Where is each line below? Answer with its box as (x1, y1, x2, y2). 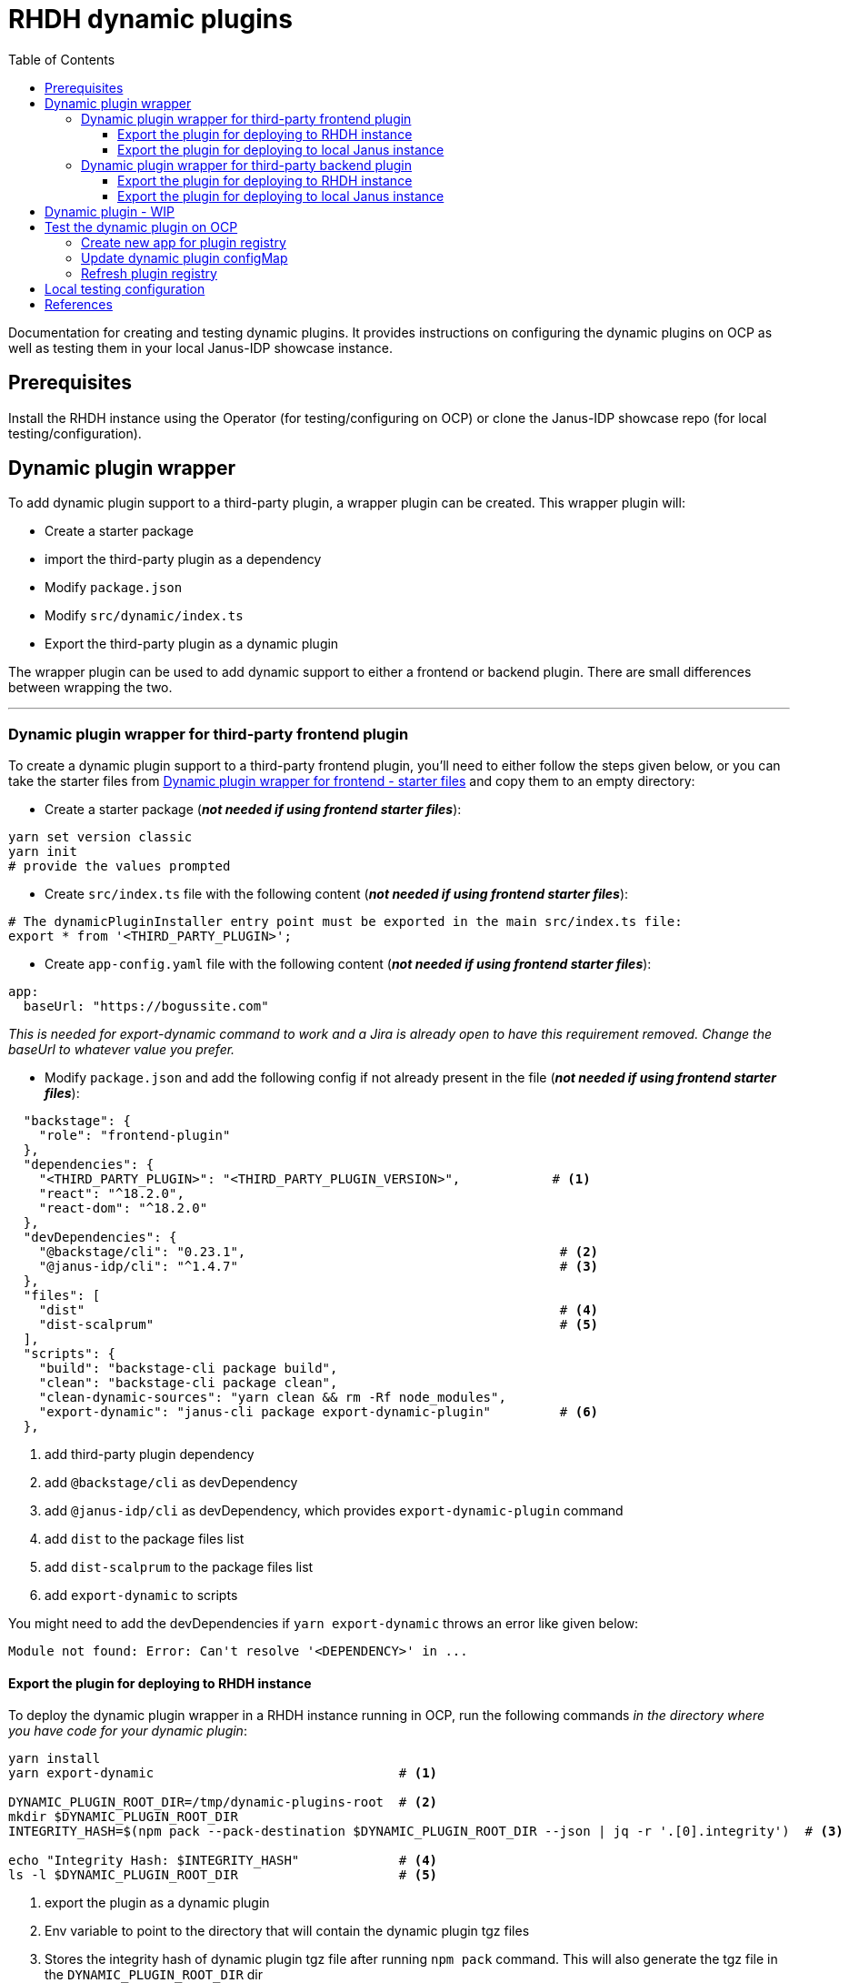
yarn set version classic (8, 830, 193, 845)
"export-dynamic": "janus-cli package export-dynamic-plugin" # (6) (38, 1404, 599, 1420)
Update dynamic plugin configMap (81, 249, 288, 266)
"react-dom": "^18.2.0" (38, 1201, 208, 1216)
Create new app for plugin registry (81, 234, 286, 250)
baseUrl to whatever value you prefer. (8, 1042, 235, 1058)
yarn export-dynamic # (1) (8, 1766, 438, 1781)
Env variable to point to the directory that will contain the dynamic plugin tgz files (45, 1923, 530, 1939)
